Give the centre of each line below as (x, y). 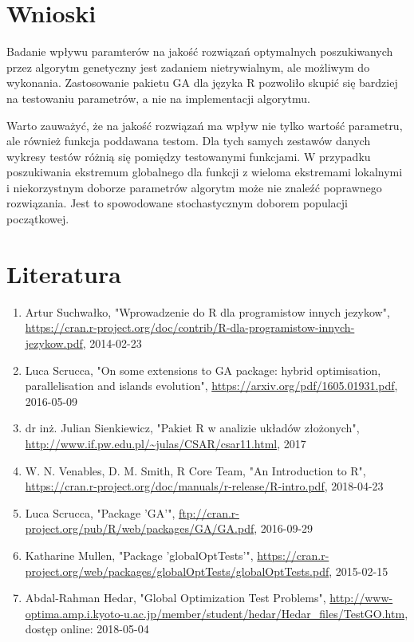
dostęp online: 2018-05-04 (87, 629)
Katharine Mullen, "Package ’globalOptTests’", (139, 555)
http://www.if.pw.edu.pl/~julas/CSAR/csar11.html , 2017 (166, 443)
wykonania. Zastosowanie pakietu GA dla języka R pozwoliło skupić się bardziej (202, 83)
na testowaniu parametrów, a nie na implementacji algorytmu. (158, 98)
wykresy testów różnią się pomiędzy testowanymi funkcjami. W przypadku (189, 156)
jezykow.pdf (54, 343)
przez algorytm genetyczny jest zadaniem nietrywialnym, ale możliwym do (188, 67)
